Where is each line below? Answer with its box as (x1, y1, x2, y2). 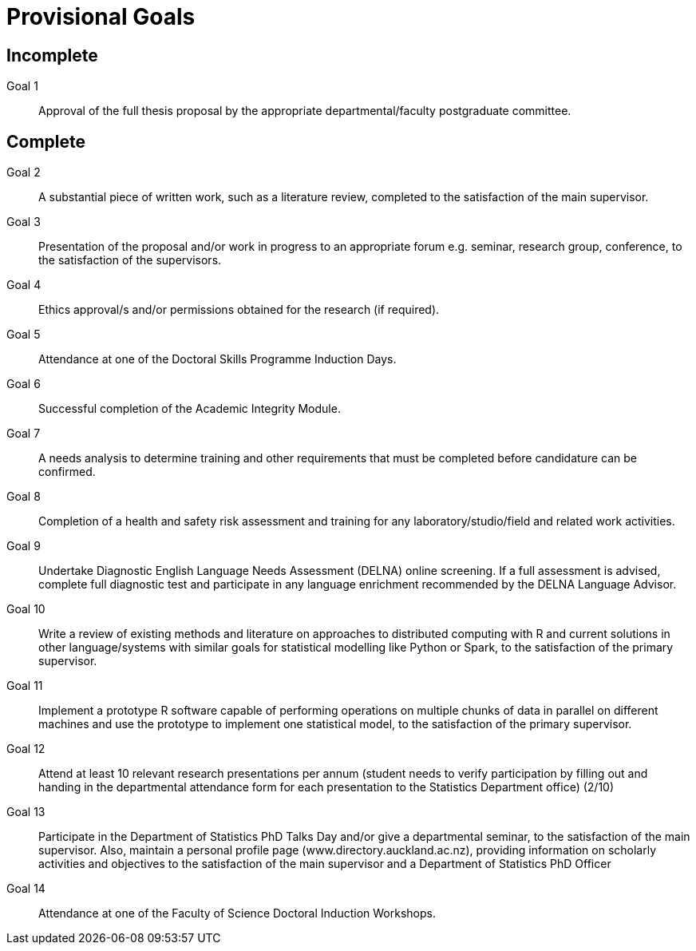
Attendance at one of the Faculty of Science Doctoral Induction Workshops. (38, 906, 436, 921)
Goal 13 (6, 805, 45, 819)
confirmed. (38, 465, 96, 479)
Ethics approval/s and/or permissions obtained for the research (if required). (38, 303, 440, 317)
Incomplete (6, 45, 98, 65)
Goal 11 (6, 679, 43, 693)
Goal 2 (6, 165, 41, 180)
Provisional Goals (6, 3, 196, 30)
